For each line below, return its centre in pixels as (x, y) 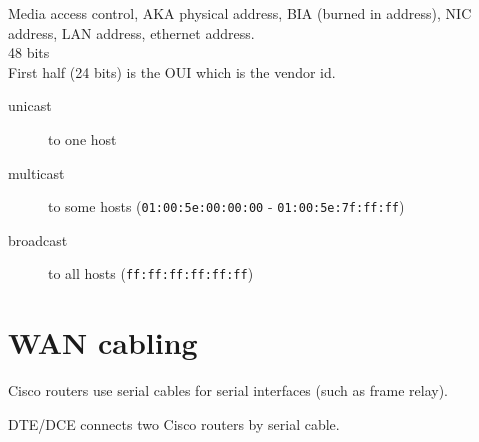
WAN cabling (103, 342)
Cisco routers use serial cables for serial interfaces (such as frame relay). (228, 390)
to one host (82, 138)
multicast (36, 172)
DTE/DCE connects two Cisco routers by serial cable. (174, 423)
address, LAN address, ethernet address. (131, 32)
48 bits (29, 52)
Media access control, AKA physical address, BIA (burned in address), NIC (240, 13)
